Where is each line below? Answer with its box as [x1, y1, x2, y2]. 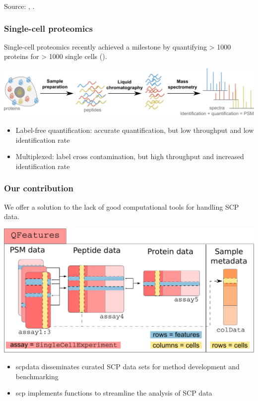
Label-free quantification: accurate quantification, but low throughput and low [15, 125, 254, 135]
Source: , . [4, 1, 35, 11]
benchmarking [15, 371, 59, 381]
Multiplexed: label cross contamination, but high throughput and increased [15, 151, 244, 162]
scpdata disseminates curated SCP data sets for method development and [15, 361, 240, 371]
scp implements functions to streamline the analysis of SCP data [15, 388, 212, 398]
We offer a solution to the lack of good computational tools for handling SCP [4, 201, 239, 212]
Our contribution [4, 182, 73, 194]
